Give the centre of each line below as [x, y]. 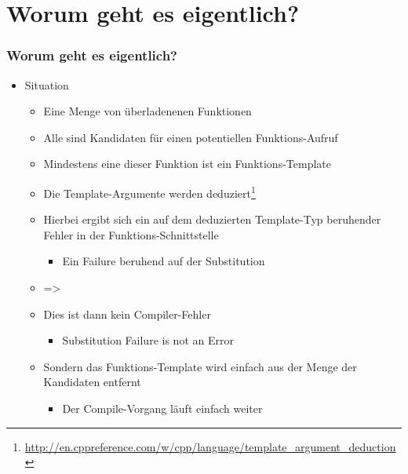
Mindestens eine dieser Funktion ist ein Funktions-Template [187, 164]
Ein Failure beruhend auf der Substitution [164, 261]
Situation [47, 84]
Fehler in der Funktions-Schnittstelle [131, 234]
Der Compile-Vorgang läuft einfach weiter [162, 408]
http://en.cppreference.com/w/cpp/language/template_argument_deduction [210, 446]
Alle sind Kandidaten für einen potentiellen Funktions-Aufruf [191, 137]
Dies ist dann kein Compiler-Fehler [127, 314]
